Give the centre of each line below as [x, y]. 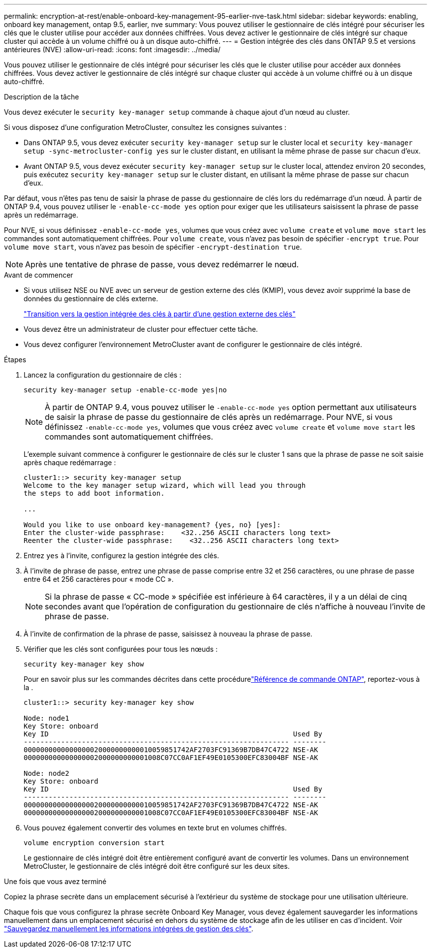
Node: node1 [46, 718]
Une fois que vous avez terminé [55, 881]
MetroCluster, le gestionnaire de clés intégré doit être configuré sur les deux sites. [157, 866]
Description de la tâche [42, 97]
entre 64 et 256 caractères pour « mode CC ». [99, 579]
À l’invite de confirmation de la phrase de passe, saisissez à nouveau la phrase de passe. [168, 634]
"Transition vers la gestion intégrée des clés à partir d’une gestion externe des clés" [160, 314]
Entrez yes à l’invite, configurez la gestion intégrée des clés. [122, 555]
